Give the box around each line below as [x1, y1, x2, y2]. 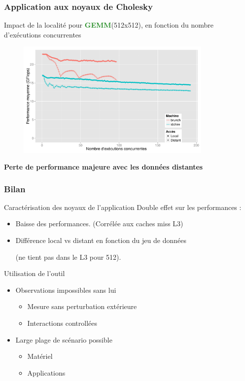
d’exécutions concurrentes [4, 29, 81, 39]
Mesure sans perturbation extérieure [27, 301, 137, 312]
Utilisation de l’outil [4, 268, 65, 278]
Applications [27, 367, 66, 378]
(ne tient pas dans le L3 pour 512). [15, 251, 121, 262]
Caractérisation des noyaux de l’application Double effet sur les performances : [4, 202, 242, 212]
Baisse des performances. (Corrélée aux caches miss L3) [15, 218, 183, 229]
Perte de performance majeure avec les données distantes [4, 162, 203, 172]
